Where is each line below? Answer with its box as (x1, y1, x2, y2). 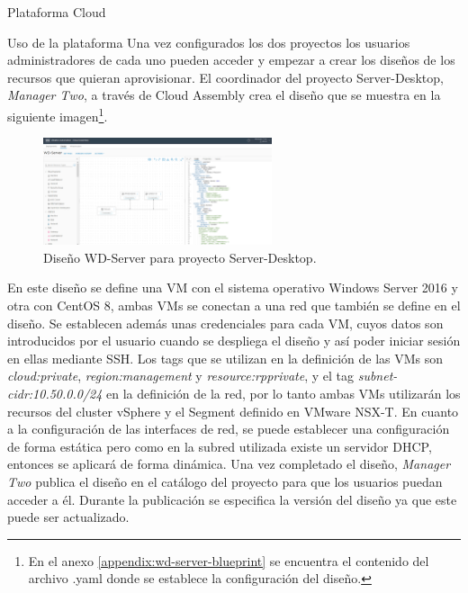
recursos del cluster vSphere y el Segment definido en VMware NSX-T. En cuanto (7, 401, 459, 420)
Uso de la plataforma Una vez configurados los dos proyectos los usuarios (7, 32, 410, 51)
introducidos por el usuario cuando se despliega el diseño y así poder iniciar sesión (7, 331, 461, 350)
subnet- (357, 366, 398, 385)
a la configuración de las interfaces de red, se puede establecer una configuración (7, 419, 450, 438)
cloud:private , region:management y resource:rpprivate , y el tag (7, 366, 355, 385)
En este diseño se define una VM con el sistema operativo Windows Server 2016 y (7, 278, 458, 297)
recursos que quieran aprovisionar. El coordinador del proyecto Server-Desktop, (7, 67, 444, 86)
